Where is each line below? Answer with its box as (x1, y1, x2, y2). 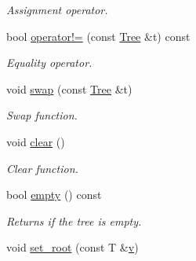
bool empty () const (6, 186, 102, 203)
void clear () (6, 133, 65, 149)
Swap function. (6, 107, 78, 123)
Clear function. (6, 160, 78, 176)
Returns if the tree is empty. (6, 212, 142, 229)
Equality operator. (6, 54, 93, 71)
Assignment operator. (6, 2, 108, 17)
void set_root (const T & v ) (6, 239, 139, 255)
